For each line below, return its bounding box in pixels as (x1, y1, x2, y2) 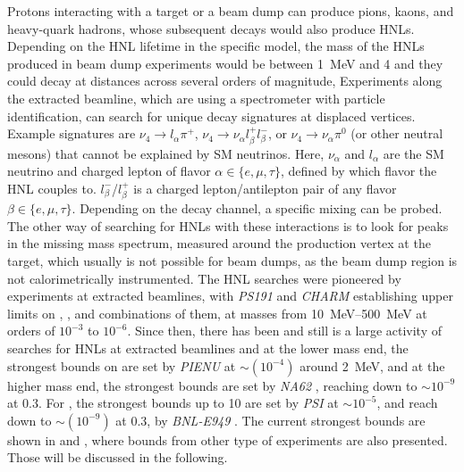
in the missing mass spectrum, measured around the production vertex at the (7, 234, 431, 253)
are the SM (383, 144, 444, 162)
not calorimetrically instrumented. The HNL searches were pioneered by (7, 269, 401, 287)
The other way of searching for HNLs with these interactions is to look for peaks (7, 216, 449, 235)
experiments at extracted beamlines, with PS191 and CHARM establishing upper (7, 286, 453, 305)
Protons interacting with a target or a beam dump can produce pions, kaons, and (7, 2, 454, 20)
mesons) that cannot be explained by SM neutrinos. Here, (7, 144, 325, 162)
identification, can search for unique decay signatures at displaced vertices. (7, 106, 416, 125)
